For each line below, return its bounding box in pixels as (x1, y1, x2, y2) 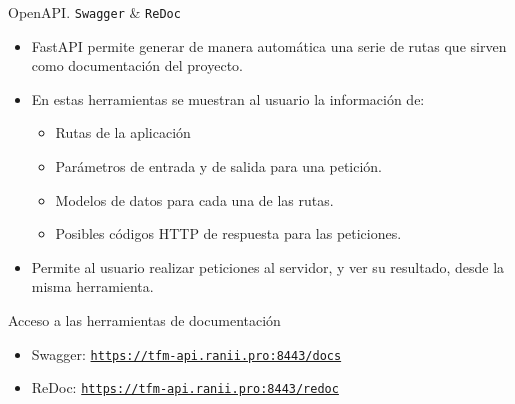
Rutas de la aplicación (55, 122, 191, 143)
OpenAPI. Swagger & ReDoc (8, 2, 181, 22)
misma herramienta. (31, 276, 154, 297)
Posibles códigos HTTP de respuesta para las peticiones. (55, 223, 402, 244)
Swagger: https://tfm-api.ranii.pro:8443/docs (31, 343, 342, 364)
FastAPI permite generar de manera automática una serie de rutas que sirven (31, 35, 507, 56)
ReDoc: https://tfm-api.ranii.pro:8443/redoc (31, 377, 339, 398)
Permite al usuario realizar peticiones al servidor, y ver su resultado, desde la (31, 256, 505, 277)
